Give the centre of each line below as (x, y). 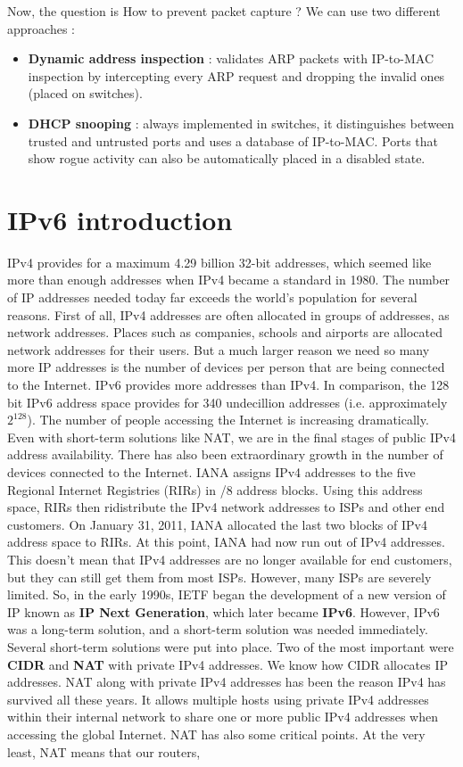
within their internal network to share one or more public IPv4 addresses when (223, 717)
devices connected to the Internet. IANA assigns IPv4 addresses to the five (211, 472)
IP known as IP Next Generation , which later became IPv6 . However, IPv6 (223, 611)
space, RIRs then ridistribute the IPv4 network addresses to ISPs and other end (226, 507)
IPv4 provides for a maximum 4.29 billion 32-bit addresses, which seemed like (219, 262)
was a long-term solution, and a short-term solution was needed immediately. (218, 629)
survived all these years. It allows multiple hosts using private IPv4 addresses (218, 699)
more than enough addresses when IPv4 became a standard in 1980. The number (229, 280)
